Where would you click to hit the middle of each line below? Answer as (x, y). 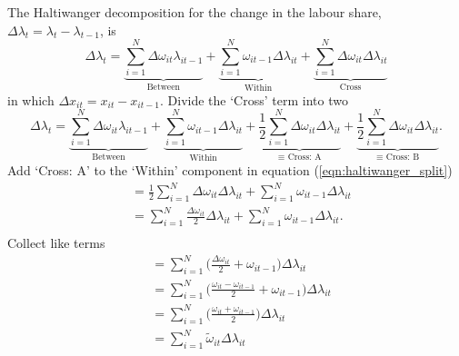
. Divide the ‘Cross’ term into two (254, 99)
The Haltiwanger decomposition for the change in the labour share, (195, 12)
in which (31, 99)
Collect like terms (56, 243)
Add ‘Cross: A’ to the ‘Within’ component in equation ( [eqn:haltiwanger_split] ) (230, 169)
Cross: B (403, 158)
